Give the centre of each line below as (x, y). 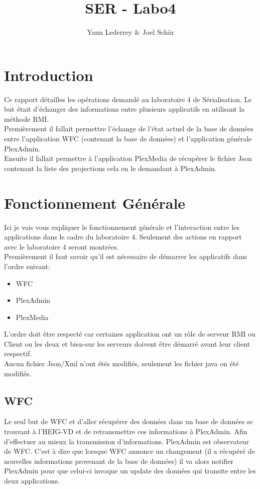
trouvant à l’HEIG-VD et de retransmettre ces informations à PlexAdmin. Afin (126, 431)
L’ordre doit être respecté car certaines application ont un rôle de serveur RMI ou (130, 334)
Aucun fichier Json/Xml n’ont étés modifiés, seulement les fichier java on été (121, 363)
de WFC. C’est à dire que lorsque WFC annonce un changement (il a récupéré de (129, 451)
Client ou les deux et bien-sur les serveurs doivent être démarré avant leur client (127, 343)
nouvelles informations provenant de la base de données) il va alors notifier (119, 461)
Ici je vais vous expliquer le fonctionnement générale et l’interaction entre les (122, 227)
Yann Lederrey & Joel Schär (131, 32)
